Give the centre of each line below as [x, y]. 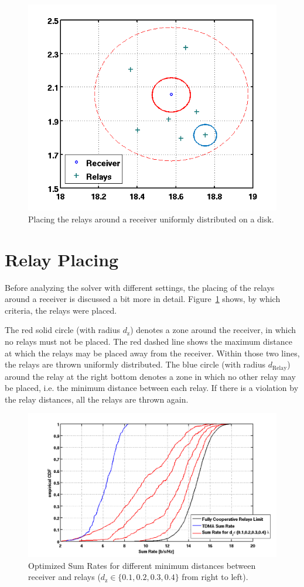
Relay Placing [62, 259]
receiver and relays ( [64, 577]
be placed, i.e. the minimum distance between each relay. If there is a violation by [152, 388]
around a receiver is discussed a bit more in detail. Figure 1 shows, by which [143, 299]
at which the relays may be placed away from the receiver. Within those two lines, [152, 353]
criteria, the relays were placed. [61, 310]
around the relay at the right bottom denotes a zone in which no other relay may [150, 376]
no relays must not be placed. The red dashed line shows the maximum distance [148, 341]
